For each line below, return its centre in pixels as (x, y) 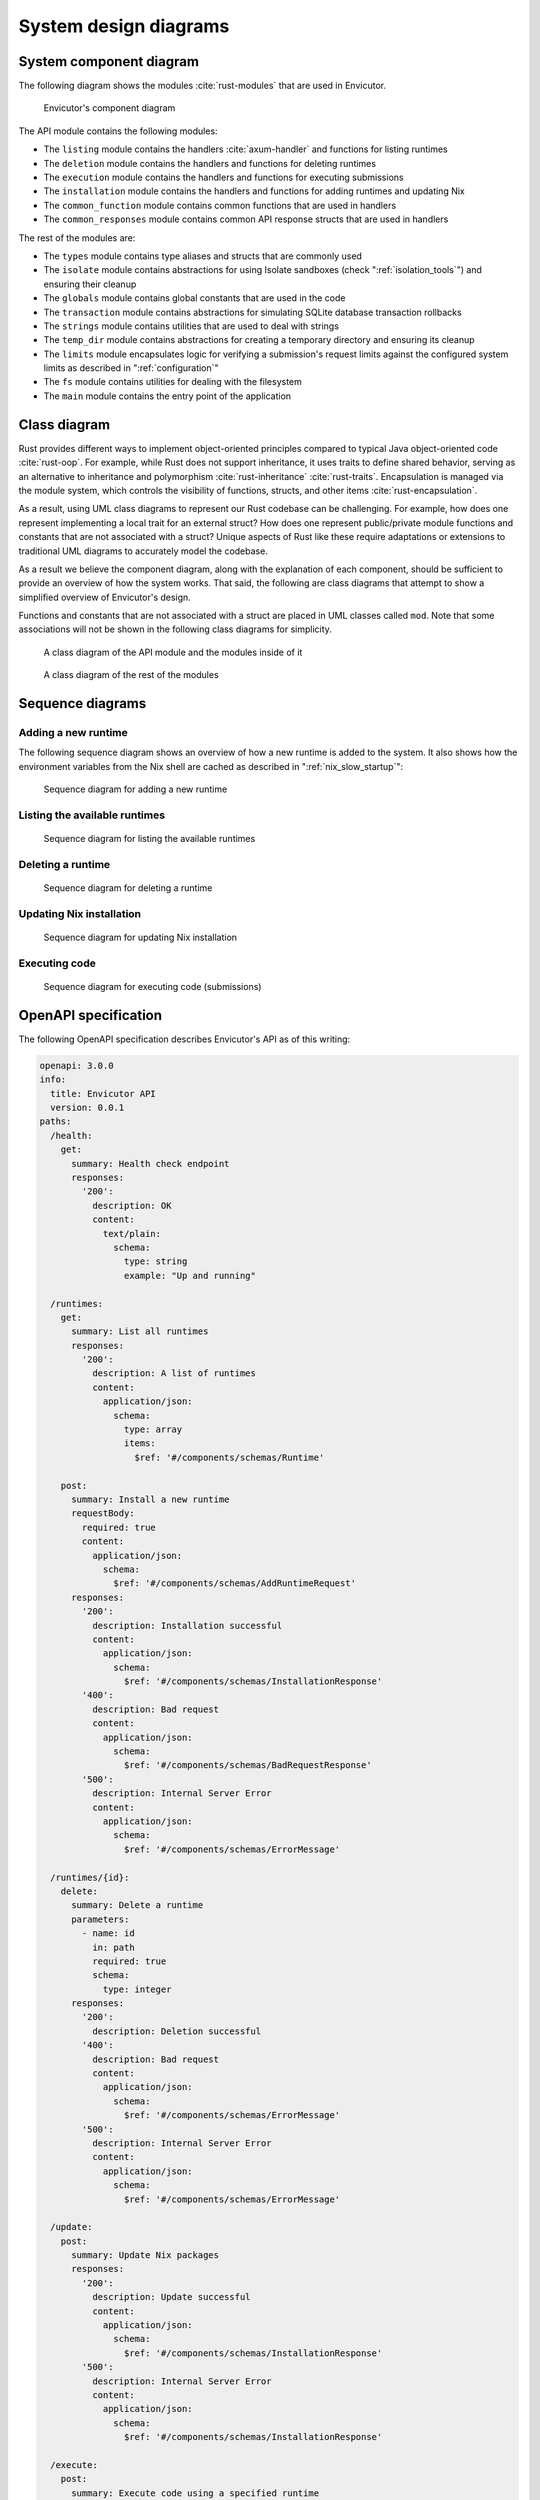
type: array (153, 1429)
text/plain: (132, 1233)
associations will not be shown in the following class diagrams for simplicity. (175, 629)
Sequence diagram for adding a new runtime (135, 789)
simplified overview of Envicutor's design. (105, 597)
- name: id (108, 1933)
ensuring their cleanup (90, 284)
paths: (55, 1121)
